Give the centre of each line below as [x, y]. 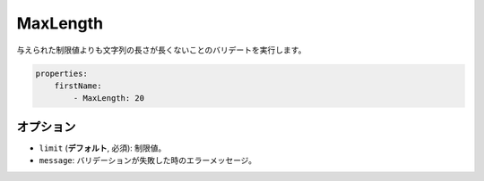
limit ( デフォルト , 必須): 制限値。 [103, 148]
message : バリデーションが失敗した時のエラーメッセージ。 [148, 160]
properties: [62, 73]
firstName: [78, 86]
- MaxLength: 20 [109, 99]
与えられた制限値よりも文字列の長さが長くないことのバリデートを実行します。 [161, 50]
